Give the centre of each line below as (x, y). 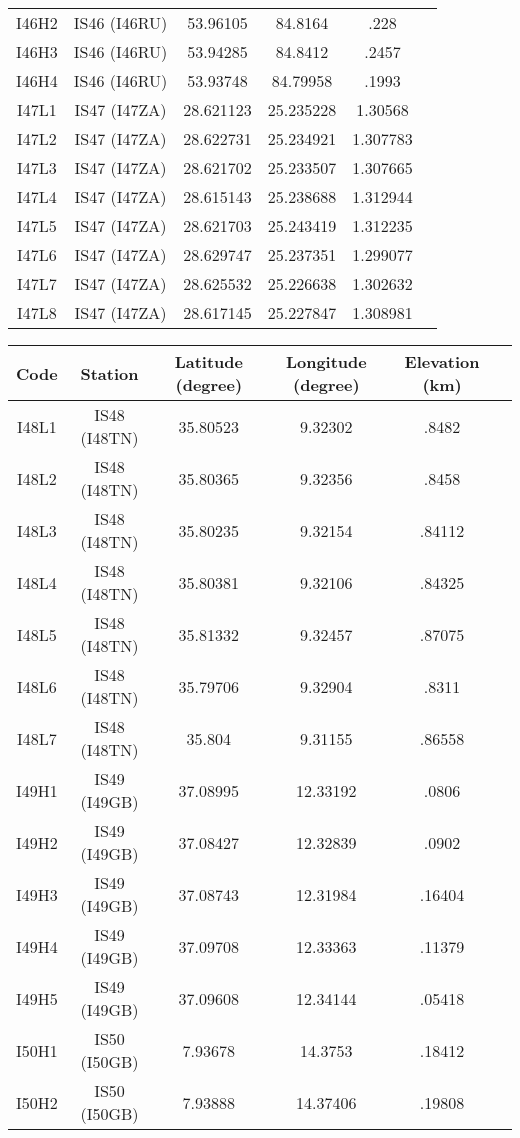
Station (109, 373)
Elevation (442, 361)
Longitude (326, 361)
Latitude (208, 361)
